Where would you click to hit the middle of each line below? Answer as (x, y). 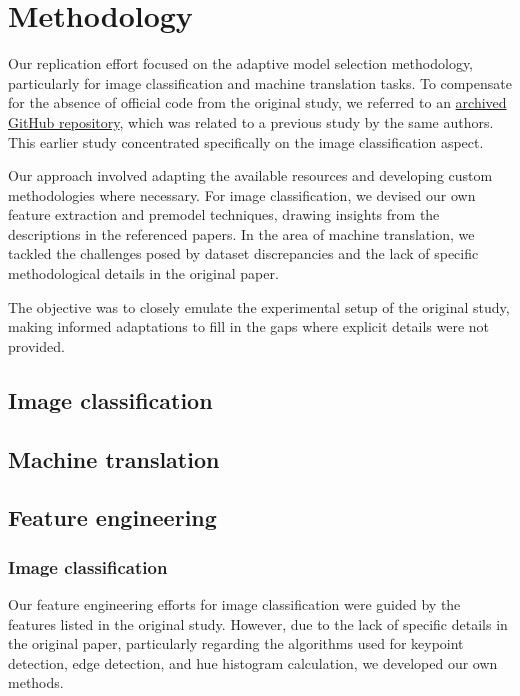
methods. (36, 682)
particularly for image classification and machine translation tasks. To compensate (260, 82)
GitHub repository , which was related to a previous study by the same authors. (251, 121)
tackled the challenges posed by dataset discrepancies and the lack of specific (243, 253)
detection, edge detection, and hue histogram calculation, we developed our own (253, 662)
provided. (36, 345)
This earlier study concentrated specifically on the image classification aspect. (246, 141)
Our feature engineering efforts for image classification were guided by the (234, 604)
